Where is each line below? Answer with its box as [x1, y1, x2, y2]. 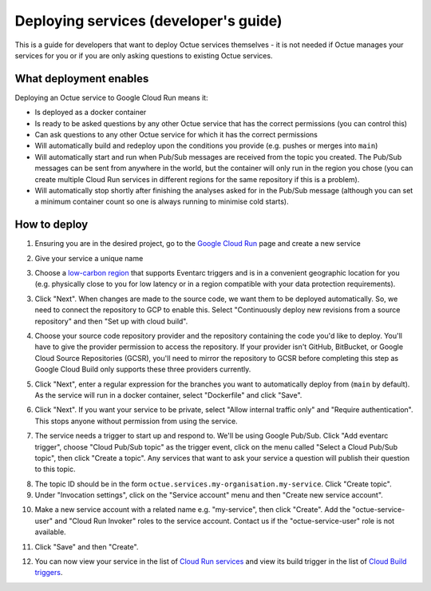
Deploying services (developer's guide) [14, 12, 283, 30]
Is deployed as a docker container [34, 108, 147, 117]
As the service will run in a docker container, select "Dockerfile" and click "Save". [34, 390, 302, 399]
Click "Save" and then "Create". [34, 541, 139, 551]
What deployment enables [14, 72, 149, 85]
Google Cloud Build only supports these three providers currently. [34, 364, 251, 375]
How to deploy [14, 218, 89, 232]
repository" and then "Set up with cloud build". [34, 316, 188, 326]
